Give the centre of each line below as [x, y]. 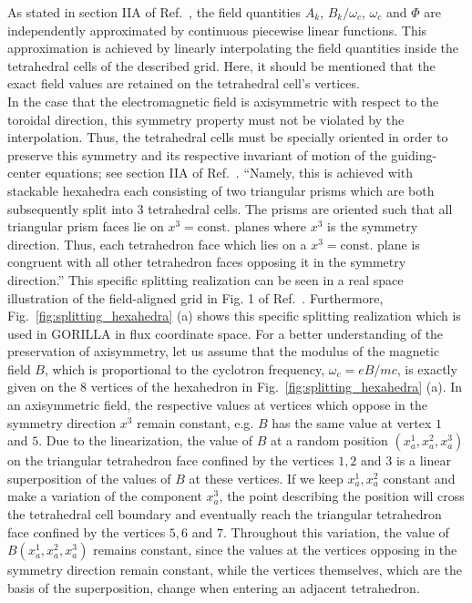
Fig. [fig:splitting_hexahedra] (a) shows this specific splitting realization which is [234, 316]
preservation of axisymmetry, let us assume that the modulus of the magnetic [224, 351]
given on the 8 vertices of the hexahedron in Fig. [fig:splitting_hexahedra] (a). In [235, 387]
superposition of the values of [89, 478]
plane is [399, 244]
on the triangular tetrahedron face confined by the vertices [171, 460]
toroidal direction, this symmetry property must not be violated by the [206, 119]
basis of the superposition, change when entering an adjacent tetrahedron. [214, 587]
